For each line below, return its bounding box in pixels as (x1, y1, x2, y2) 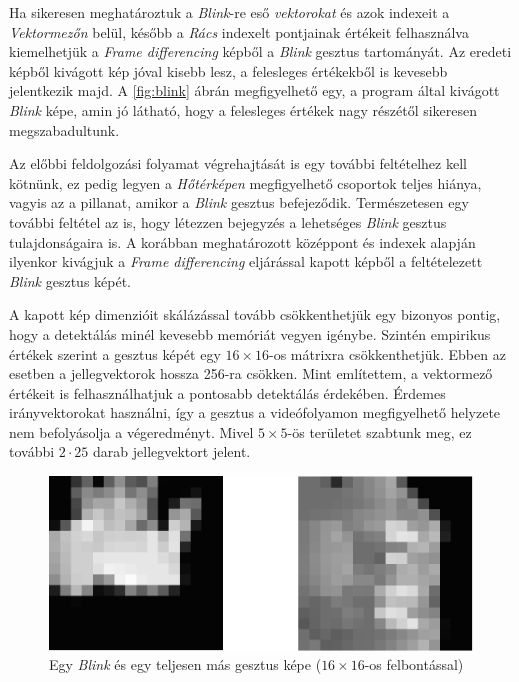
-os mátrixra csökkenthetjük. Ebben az (269, 343, 506, 364)
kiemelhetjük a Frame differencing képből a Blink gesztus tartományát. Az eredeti (9, 41, 512, 62)
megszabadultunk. (9, 119, 120, 140)
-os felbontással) (364, 654, 464, 675)
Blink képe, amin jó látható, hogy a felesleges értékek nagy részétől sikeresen (9, 99, 478, 120)
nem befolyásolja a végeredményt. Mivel (9, 421, 254, 442)
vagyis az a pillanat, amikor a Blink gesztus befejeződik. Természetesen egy (9, 192, 469, 213)
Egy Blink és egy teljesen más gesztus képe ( (49, 654, 322, 675)
